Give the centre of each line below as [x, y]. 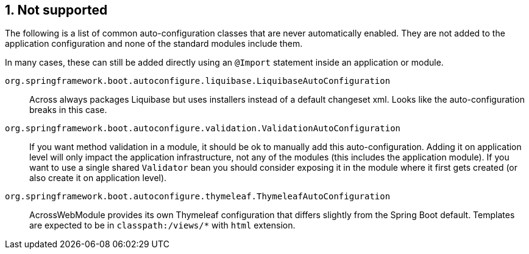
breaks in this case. [68, 110]
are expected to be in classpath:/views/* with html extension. [162, 225]
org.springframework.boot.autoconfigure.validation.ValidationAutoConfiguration [203, 129]
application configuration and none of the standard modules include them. [154, 44]
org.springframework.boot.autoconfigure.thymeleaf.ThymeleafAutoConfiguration [198, 197]
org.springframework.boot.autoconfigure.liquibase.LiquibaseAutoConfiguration [198, 81]
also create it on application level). [98, 178]
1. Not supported [56, 10]
